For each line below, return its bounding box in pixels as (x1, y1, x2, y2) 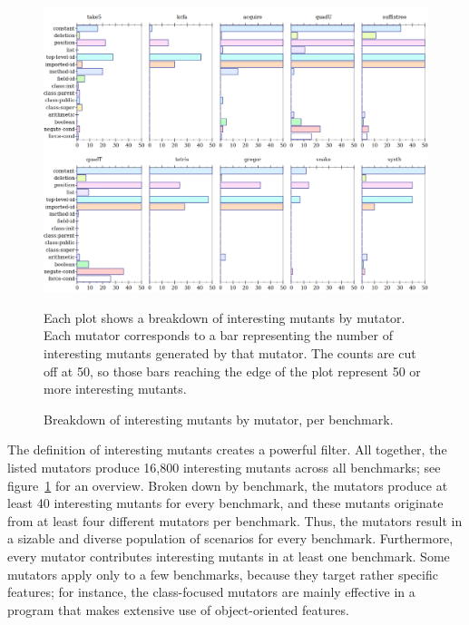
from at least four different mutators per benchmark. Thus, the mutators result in (7, 511, 463, 530)
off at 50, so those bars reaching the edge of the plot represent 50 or (44, 361, 421, 380)
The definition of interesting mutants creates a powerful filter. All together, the (7, 440, 447, 459)
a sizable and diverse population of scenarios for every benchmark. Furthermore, (7, 529, 454, 548)
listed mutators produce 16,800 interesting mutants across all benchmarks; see (7, 458, 441, 477)
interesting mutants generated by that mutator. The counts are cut (44, 344, 416, 363)
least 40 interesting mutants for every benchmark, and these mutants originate (7, 493, 444, 513)
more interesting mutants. (44, 379, 187, 398)
